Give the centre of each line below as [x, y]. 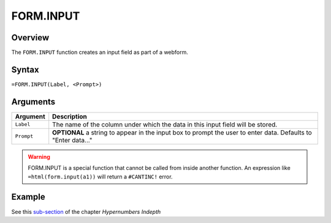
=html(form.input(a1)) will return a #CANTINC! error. [100, 177]
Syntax [25, 69]
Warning [39, 156]
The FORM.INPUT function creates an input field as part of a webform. [100, 53]
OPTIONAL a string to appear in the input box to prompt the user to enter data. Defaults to [182, 133]
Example [28, 197]
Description [70, 116]
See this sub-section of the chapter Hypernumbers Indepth [86, 211]
